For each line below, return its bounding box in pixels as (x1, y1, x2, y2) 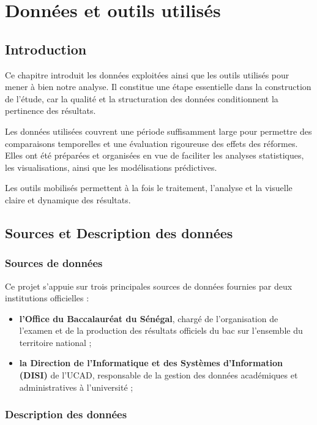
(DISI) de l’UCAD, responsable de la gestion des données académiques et (19, 369, 298, 382)
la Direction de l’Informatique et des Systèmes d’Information (19, 356, 283, 369)
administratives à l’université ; (19, 380, 133, 393)
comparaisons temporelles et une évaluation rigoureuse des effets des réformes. (5, 137, 298, 149)
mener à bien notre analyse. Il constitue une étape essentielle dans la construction (5, 80, 311, 93)
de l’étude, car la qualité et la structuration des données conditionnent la (5, 92, 278, 105)
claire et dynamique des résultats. (5, 193, 131, 206)
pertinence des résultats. (5, 104, 96, 117)
